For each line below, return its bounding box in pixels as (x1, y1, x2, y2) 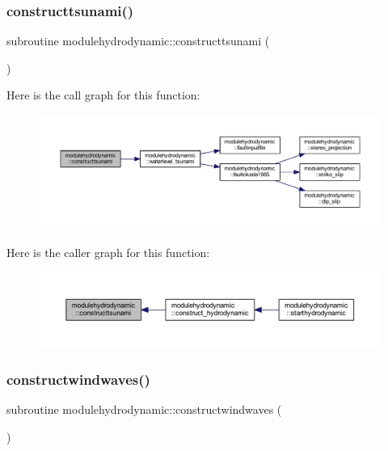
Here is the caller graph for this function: (6, 243, 210, 260)
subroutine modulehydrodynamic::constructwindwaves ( (6, 401, 282, 418)
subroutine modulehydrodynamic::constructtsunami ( (6, 32, 270, 49)
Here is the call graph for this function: (6, 86, 200, 103)
